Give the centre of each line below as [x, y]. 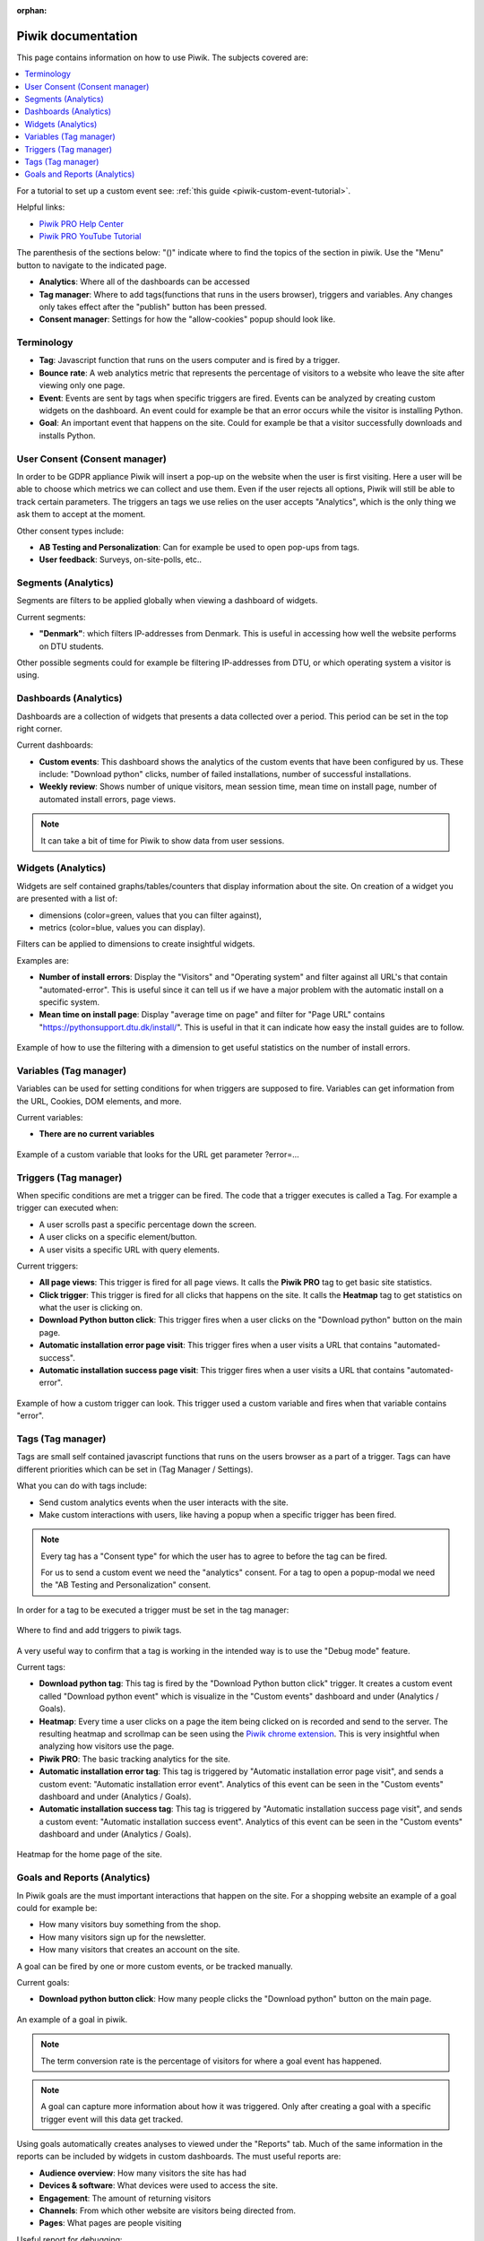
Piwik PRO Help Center [82, 223]
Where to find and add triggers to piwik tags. [99, 1631]
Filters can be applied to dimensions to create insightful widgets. [136, 944]
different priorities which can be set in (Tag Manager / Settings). [135, 1469]
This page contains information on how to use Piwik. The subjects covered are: [162, 57]
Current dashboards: [55, 745]
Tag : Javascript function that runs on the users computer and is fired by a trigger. [190, 360]
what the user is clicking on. [91, 1308]
